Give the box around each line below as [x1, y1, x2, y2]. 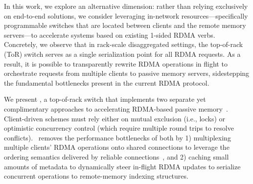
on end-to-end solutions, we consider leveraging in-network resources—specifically [4, 10, 248, 21]
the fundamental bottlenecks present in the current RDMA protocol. [4, 77, 209, 88]
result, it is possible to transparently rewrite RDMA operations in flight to [4, 58, 228, 69]
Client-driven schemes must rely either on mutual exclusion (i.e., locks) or [4, 113, 226, 123]
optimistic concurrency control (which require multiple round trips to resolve [4, 123, 234, 133]
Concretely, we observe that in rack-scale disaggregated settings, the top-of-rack [4, 39, 243, 49]
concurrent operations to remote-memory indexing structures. [4, 171, 188, 181]
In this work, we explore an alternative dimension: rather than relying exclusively [4, 1, 248, 11]
